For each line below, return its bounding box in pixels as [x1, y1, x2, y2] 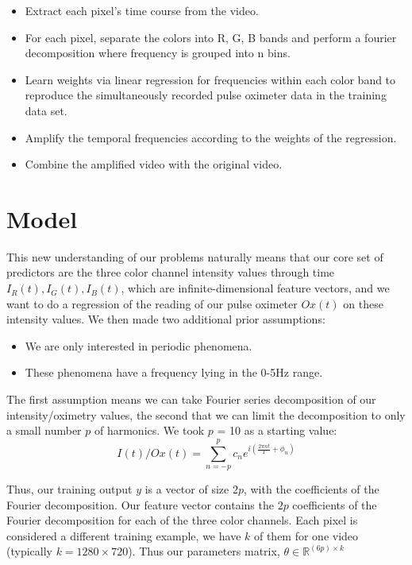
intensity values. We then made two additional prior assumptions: [6, 311, 325, 327]
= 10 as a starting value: [217, 422, 337, 439]
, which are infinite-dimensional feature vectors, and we [121, 280, 390, 296]
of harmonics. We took [94, 422, 205, 439]
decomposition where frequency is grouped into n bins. [25, 45, 291, 61]
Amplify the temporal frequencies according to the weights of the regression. [25, 129, 397, 145]
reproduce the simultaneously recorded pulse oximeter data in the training [25, 87, 387, 103]
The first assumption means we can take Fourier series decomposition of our [6, 391, 376, 408]
